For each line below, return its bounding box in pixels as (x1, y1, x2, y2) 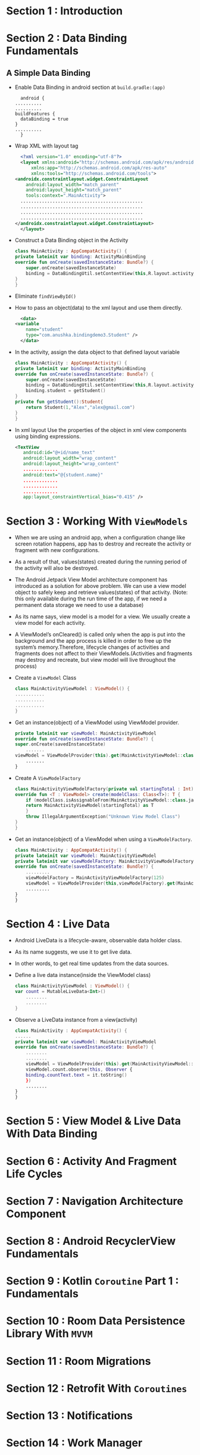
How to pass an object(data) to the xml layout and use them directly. (14, 304, 183, 311)
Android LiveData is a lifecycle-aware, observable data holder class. (14, 937, 182, 944)
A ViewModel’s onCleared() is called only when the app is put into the (14, 631, 186, 638)
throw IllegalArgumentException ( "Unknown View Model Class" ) (26, 813, 180, 820)
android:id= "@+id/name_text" (23, 449, 95, 456)
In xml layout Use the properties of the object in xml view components (14, 426, 187, 433)
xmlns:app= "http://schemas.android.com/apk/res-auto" (30, 165, 167, 171)
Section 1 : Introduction (6, 4, 123, 18)
